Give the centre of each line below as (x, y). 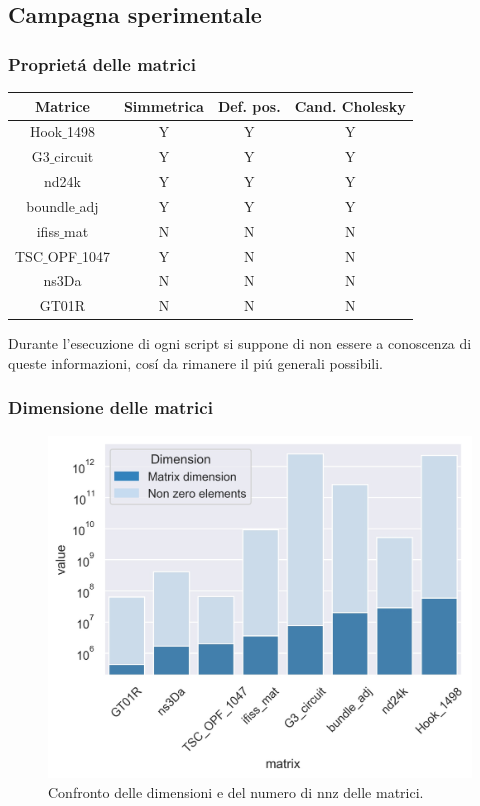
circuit (74, 156)
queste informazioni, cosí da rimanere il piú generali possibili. (195, 362)
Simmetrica (163, 105)
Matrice (62, 105)
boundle (50, 205)
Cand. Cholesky (350, 105)
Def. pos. (249, 105)
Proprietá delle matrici (102, 63)
